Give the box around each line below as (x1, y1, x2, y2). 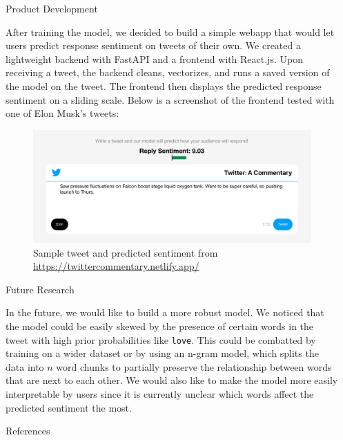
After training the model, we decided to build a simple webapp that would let (6, 24, 335, 39)
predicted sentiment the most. (6, 400, 132, 414)
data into (6, 359, 44, 374)
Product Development (6, 1, 98, 15)
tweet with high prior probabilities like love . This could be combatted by (6, 332, 316, 347)
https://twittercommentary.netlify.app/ (33, 259, 199, 273)
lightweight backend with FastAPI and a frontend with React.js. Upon (6, 51, 303, 66)
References (6, 423, 50, 438)
